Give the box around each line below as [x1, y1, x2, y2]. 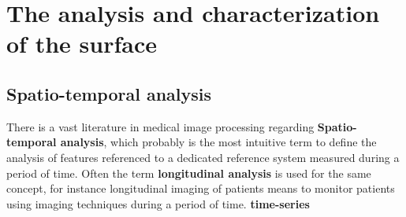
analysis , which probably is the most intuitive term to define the [60, 134, 377, 150]
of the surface [6, 28, 157, 60]
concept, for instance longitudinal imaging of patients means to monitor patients [6, 180, 395, 197]
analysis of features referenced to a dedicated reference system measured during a [6, 149, 400, 165]
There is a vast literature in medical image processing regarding [6, 118, 315, 134]
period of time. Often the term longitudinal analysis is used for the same [6, 164, 371, 181]
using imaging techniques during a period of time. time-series [6, 195, 310, 211]
